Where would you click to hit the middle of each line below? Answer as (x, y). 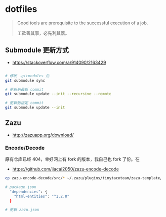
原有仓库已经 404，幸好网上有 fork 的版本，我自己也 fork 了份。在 (72, 159)
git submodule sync (25, 80)
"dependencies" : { (29, 192)
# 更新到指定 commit (24, 103)
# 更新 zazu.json (22, 210)
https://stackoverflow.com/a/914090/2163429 (59, 62)
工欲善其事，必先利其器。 (43, 33)
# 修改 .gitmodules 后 (27, 76)
